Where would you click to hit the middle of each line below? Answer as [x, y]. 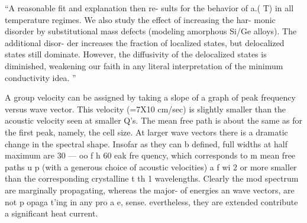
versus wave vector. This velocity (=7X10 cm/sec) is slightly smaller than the [146, 109]
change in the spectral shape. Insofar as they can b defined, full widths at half [146, 143]
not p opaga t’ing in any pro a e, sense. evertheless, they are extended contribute [151, 201]
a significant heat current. [51, 213]
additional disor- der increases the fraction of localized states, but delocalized [145, 42]
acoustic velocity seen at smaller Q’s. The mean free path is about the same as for [154, 120]
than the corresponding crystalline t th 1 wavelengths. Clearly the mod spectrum [152, 178]
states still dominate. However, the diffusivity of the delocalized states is [136, 54]
